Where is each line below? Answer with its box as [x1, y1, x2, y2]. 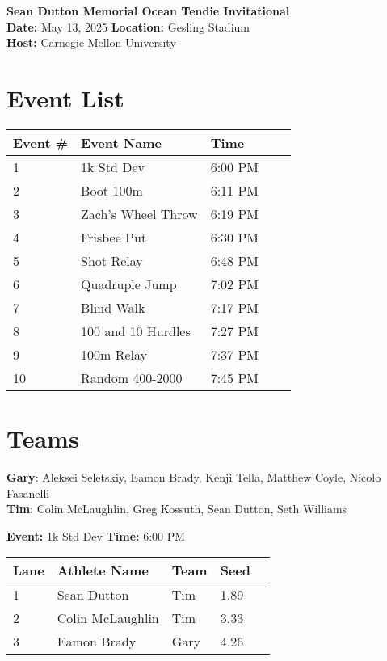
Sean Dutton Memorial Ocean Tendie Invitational [6, 2, 290, 19]
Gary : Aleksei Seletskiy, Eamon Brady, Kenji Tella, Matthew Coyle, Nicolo [6, 469, 381, 486]
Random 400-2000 [81, 368, 183, 387]
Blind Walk [81, 297, 145, 317]
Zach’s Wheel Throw [81, 204, 198, 223]
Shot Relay [81, 251, 143, 270]
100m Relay [81, 344, 148, 364]
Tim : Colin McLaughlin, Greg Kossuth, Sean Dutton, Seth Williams [6, 500, 347, 517]
